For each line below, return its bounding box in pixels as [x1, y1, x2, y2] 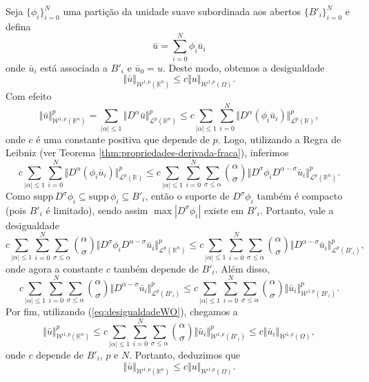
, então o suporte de [145, 189, 230, 202]
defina [6, 19, 31, 33]
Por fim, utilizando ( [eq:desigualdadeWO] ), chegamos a [6, 304, 238, 319]
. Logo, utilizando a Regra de [217, 131, 341, 146]
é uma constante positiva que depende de [36, 131, 210, 146]
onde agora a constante [6, 261, 103, 275]
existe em [203, 202, 244, 217]
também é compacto [257, 189, 343, 202]
